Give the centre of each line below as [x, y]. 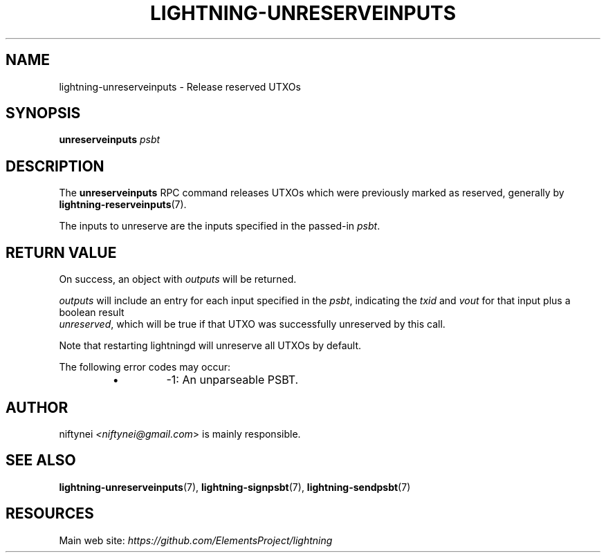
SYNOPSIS [43, 113]
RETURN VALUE [61, 252]
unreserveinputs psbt [110, 140]
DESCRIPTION [55, 166]
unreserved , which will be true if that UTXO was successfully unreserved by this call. [252, 324]
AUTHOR [37, 407]
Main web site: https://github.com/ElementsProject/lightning [196, 540]
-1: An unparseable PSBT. [232, 380]
